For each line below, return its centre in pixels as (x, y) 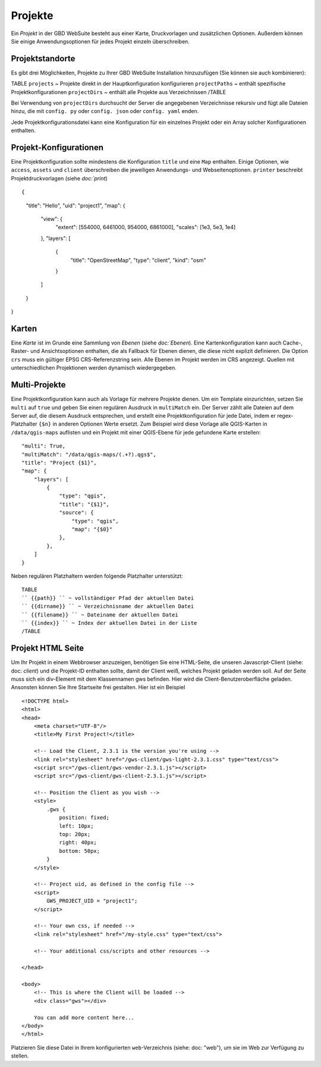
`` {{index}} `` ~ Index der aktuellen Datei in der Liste (109, 623)
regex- (285, 415)
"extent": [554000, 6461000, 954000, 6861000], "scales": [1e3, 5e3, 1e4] (146, 227)
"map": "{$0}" (92, 529)
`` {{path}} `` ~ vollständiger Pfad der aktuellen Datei (108, 598)
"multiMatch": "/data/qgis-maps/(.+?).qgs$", (89, 454)
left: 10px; (76, 826)
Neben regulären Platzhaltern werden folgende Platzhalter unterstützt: (97, 576)
